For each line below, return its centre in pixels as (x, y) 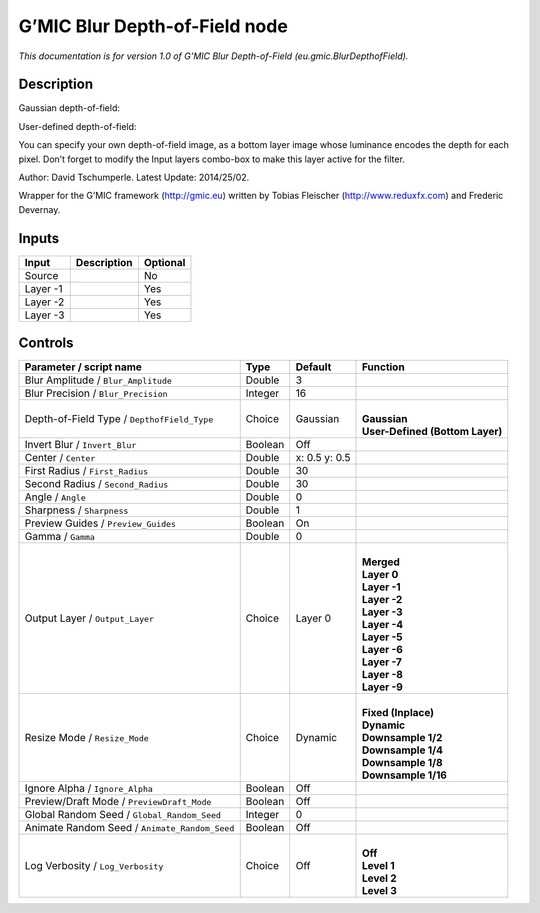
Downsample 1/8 (402, 763)
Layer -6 (382, 650)
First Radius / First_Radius (86, 471)
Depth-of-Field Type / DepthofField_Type (119, 419)
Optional (164, 262)
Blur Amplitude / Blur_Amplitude (98, 380)
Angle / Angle (55, 497)
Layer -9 (382, 687)
